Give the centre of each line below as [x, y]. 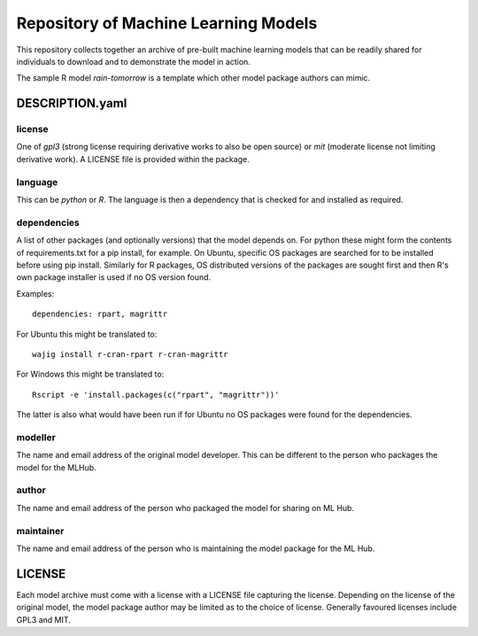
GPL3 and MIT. [43, 619]
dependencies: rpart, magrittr [100, 314]
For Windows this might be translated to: [90, 374]
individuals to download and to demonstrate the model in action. [134, 61]
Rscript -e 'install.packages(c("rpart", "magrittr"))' [156, 395]
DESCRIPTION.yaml [72, 103]
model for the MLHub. [56, 467]
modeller [36, 437]
